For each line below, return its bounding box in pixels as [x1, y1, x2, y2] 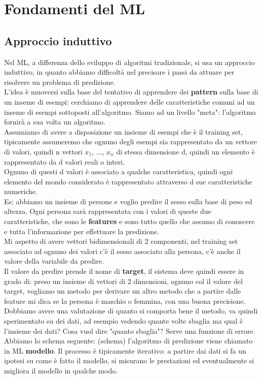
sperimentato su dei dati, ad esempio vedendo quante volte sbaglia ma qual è [4, 315, 243, 326]
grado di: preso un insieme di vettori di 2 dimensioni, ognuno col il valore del [4, 275, 243, 286]
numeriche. [4, 186, 38, 197]
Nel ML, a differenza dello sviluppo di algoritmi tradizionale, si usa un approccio [4, 56, 255, 67]
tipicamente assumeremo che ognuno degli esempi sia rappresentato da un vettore [4, 136, 257, 147]
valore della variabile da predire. [4, 256, 104, 266]
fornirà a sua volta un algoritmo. [4, 116, 105, 127]
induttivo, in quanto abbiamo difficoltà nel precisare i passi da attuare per [4, 67, 235, 77]
